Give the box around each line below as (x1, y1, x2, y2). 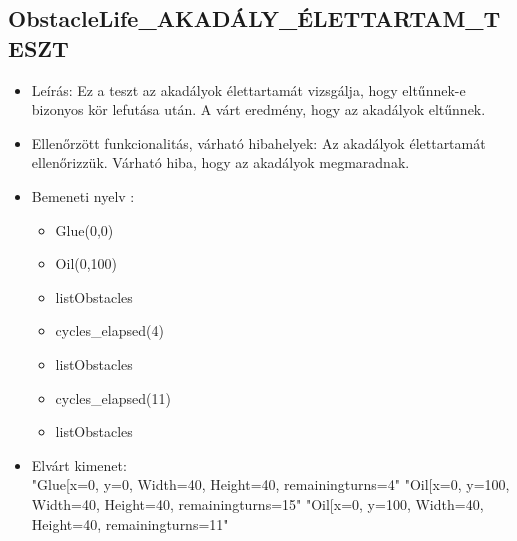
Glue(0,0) (55, 219, 114, 240)
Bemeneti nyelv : (31, 185, 135, 206)
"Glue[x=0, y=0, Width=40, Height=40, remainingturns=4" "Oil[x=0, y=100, (31, 474, 510, 495)
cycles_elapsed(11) (55, 387, 171, 408)
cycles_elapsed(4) (55, 320, 164, 341)
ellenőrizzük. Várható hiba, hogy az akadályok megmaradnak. (31, 152, 410, 173)
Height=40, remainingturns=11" (31, 513, 229, 534)
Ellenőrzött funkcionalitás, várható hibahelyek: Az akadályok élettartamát (31, 132, 486, 153)
